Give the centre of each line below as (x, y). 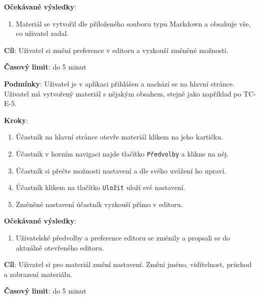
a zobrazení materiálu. (38, 274)
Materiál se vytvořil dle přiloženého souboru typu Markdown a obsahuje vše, (133, 23)
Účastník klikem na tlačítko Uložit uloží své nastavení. (100, 187)
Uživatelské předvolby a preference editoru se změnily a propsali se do (123, 238)
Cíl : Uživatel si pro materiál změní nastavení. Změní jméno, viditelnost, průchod (128, 264)
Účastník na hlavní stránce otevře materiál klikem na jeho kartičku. (119, 137)
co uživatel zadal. (42, 33)
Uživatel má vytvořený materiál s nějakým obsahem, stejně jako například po (123, 93)
